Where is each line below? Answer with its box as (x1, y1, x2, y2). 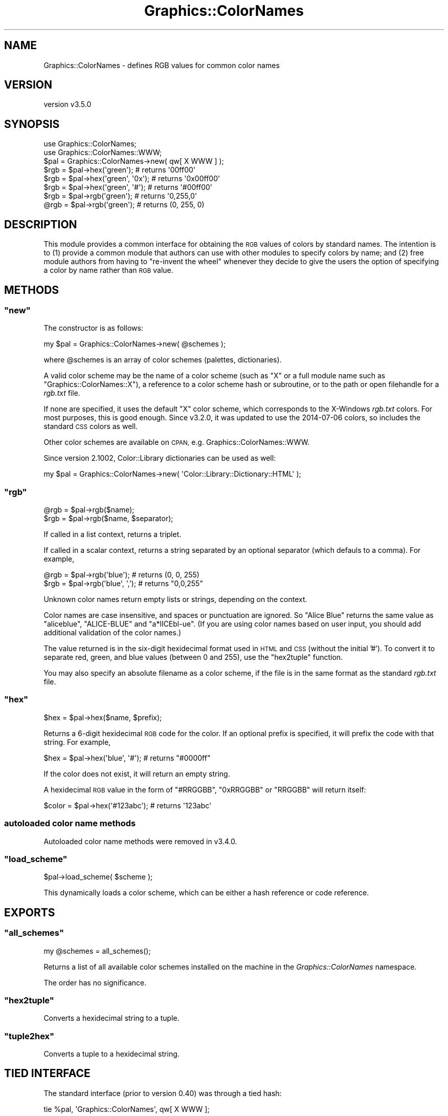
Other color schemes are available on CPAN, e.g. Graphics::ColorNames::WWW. (43, 438, 310, 447)
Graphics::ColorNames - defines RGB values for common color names (43, 60, 280, 70)
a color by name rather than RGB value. (43, 266, 173, 275)
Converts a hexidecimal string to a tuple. (43, 1014, 180, 1023)
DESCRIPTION (4, 218, 77, 231)
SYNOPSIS (4, 117, 60, 131)
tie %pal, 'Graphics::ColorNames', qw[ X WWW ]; (43, 1104, 210, 1113)
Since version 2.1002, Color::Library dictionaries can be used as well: (43, 454, 276, 463)
